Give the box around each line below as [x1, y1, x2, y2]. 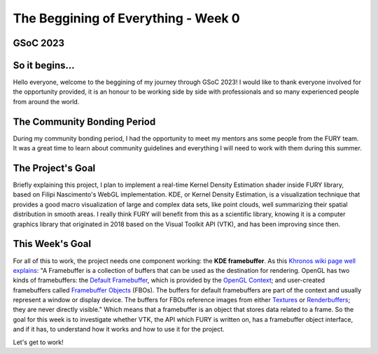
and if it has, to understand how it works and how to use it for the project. [13, 325, 225, 334]
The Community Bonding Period [13, 115, 156, 127]
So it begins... [13, 59, 75, 71]
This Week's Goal [13, 238, 91, 250]
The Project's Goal [13, 162, 96, 174]
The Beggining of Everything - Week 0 [13, 10, 241, 26]
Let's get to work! [13, 338, 64, 346]
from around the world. [13, 97, 80, 106]
